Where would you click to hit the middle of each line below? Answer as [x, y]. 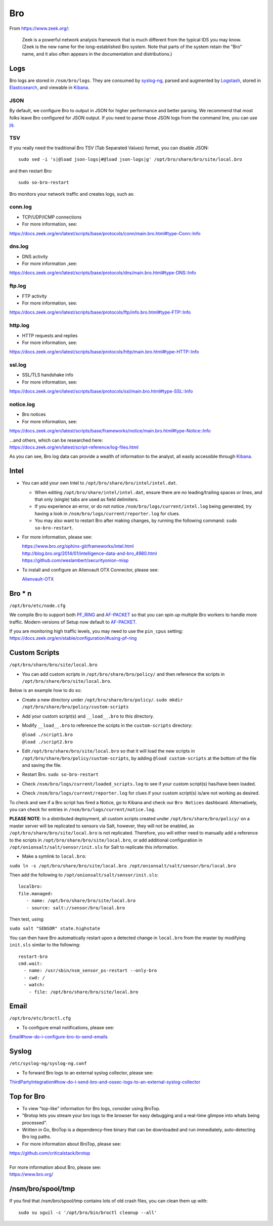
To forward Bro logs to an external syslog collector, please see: [88, 1073]
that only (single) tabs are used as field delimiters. [87, 499]
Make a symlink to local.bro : [54, 856]
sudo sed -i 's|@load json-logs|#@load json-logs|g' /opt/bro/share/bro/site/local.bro [130, 160]
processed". [35, 1122]
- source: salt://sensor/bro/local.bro [76, 908]
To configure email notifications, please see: [68, 1027]
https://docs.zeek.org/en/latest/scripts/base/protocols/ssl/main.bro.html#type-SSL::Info [101, 391]
